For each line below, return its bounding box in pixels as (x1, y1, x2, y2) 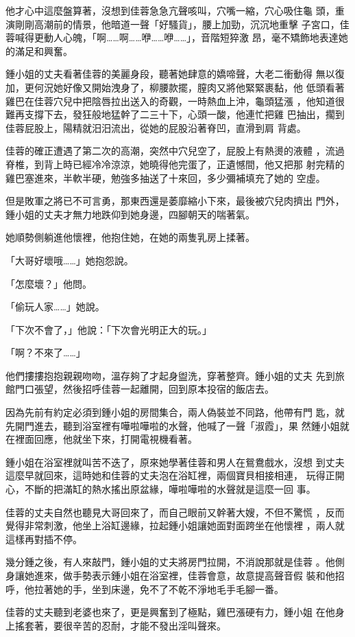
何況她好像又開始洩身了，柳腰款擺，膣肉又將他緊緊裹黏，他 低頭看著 (34, 80, 345, 94)
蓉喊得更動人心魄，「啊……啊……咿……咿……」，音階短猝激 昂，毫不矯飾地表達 (5, 30, 339, 45)
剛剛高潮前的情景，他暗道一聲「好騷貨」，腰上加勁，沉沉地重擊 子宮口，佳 (14, 16, 350, 31)
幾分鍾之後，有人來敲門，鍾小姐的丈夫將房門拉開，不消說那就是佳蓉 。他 (5, 555, 335, 569)
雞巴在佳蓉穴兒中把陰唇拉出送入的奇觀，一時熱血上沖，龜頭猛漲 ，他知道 (5, 93, 335, 108)
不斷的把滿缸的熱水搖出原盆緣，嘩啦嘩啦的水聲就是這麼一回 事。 (24, 482, 316, 496)
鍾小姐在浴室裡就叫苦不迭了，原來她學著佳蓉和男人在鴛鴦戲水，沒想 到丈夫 (5, 454, 345, 469)
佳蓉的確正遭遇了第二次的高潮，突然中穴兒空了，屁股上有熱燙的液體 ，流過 (5, 143, 345, 158)
